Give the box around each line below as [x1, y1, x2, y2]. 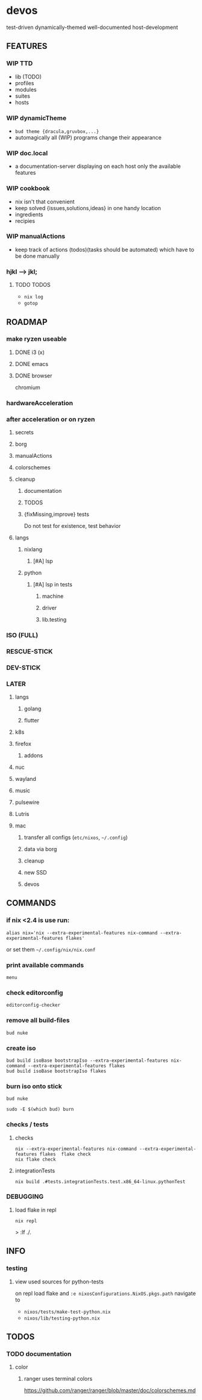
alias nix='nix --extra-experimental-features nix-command [6, 930, 158, 936]
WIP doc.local [6, 149, 48, 157]
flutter [24, 717, 39, 724]
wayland [14, 775, 36, 783]
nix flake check [14, 1156, 56, 1163]
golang [24, 705, 42, 713]
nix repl [14, 1218, 37, 1224]
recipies [14, 217, 35, 224]
